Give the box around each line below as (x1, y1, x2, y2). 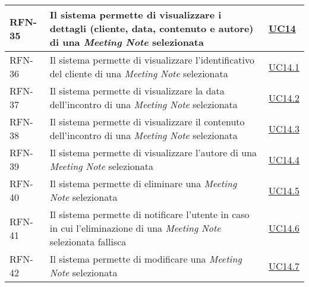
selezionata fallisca (49, 235, 127, 248)
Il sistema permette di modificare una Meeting (49, 252, 242, 266)
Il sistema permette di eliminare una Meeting (49, 176, 237, 190)
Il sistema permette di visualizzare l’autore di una (49, 146, 257, 159)
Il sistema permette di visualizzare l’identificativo (49, 53, 255, 67)
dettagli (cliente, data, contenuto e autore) (49, 21, 254, 35)
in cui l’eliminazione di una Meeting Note (49, 221, 221, 235)
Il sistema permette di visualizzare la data (49, 84, 225, 97)
